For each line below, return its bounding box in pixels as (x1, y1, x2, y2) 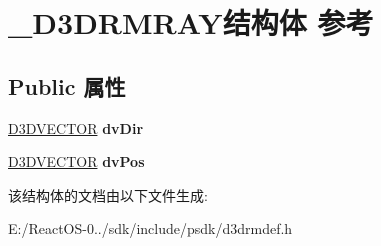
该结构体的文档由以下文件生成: (8, 184, 208, 205)
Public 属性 (8, 70, 126, 101)
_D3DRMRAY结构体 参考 (8, 2, 374, 43)
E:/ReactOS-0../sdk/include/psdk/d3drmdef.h (8, 218, 293, 239)
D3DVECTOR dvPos (8, 151, 145, 172)
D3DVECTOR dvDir (8, 117, 144, 138)
